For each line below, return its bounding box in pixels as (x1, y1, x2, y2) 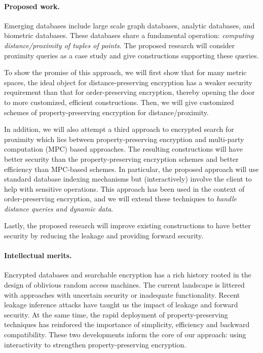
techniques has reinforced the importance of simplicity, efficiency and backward (4, 319, 250, 330)
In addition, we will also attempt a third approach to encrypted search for (4, 124, 234, 134)
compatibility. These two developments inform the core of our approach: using (4, 329, 246, 340)
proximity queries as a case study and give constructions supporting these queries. (4, 50, 259, 60)
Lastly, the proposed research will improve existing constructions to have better (4, 220, 251, 231)
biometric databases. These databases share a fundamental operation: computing (4, 30, 254, 41)
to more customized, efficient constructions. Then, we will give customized (4, 96, 234, 107)
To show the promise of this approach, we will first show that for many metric (4, 67, 247, 78)
